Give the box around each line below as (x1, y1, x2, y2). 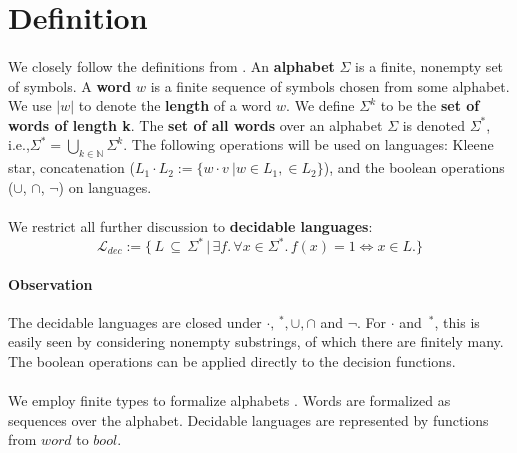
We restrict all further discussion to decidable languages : (8, 215, 373, 236)
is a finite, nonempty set (355, 55, 504, 76)
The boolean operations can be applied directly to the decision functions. (8, 351, 456, 371)
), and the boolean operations (323, 157, 505, 178)
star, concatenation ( (8, 157, 135, 178)
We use (8, 95, 52, 116)
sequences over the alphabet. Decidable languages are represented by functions (8, 409, 489, 430)
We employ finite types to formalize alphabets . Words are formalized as (8, 390, 451, 411)
